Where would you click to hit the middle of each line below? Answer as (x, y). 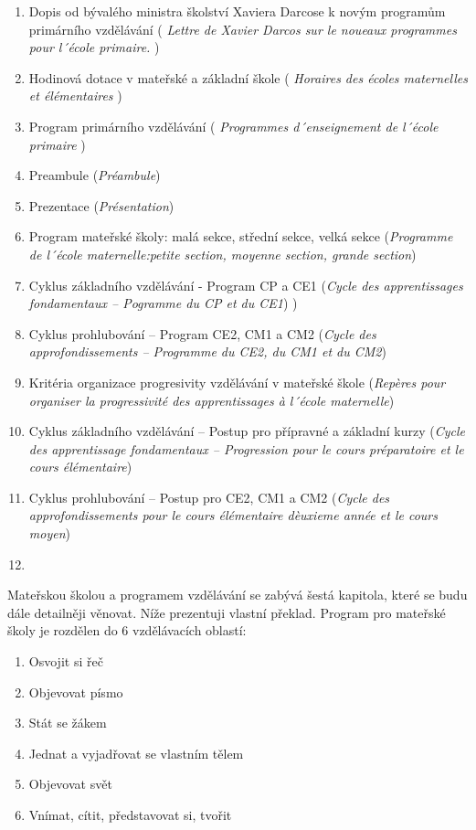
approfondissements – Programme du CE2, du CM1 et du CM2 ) (207, 351)
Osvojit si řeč (66, 661)
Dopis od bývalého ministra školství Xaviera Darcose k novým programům (237, 11)
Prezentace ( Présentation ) (101, 205)
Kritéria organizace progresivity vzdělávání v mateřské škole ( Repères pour (237, 382)
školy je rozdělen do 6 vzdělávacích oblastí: (127, 630)
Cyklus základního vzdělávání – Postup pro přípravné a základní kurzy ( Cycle (247, 431)
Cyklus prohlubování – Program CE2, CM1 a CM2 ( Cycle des (202, 333)
